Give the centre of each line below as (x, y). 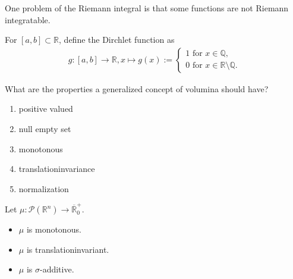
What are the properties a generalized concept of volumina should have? (137, 88)
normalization (44, 188)
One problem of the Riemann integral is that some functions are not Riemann (147, 8)
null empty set (45, 128)
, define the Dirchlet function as (117, 40)
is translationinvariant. (68, 249)
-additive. (57, 269)
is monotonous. (54, 229)
